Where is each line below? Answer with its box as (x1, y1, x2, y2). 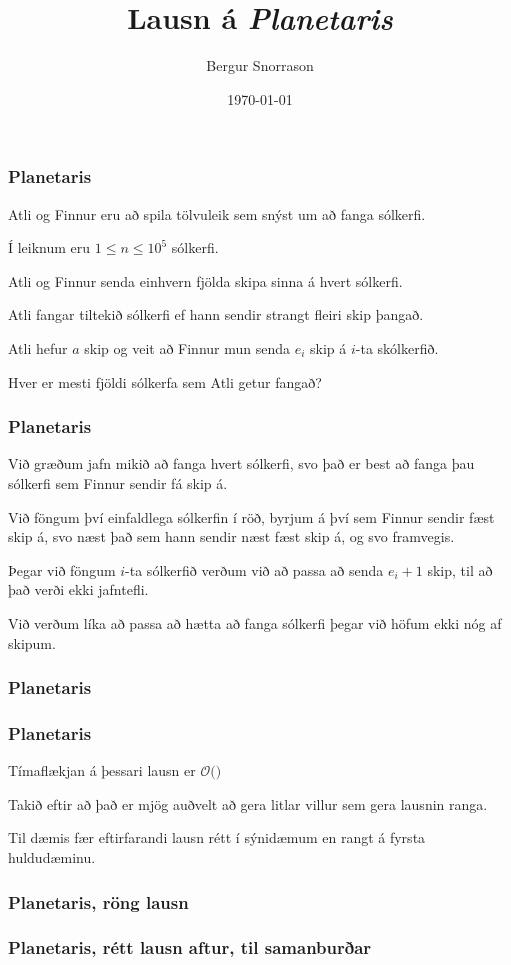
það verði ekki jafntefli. (8, 579, 149, 600)
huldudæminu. (8, 846, 96, 867)
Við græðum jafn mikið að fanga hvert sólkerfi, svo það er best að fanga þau (8, 453, 475, 474)
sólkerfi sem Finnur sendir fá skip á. (8, 472, 228, 493)
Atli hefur (8, 337, 68, 358)
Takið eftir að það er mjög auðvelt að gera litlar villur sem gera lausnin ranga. (8, 793, 488, 814)
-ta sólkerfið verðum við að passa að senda (125, 559, 384, 580)
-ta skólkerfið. (355, 337, 439, 358)
